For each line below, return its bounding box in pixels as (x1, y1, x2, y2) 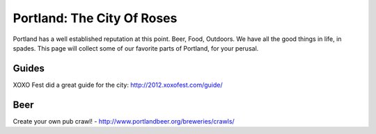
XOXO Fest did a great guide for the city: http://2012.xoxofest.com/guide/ (13, 81, 223, 89)
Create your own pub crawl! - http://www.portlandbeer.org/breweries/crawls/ (13, 117, 235, 125)
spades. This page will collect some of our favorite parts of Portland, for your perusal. (13, 44, 259, 52)
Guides (13, 62, 45, 74)
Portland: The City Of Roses (13, 10, 178, 26)
